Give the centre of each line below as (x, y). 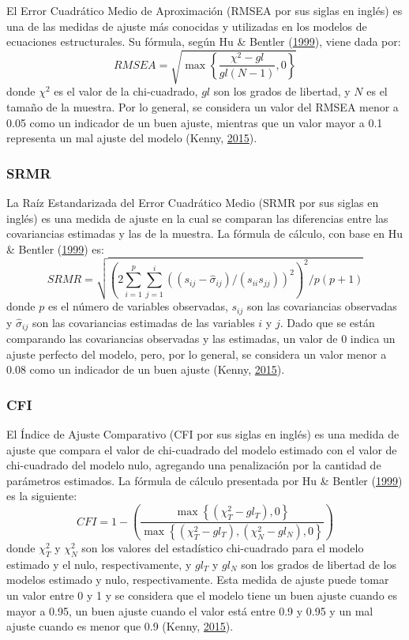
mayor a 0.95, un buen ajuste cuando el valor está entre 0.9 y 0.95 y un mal (190, 610)
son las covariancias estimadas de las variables (143, 322)
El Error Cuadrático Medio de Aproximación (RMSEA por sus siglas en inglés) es (204, 10)
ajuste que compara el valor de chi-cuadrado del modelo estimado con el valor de (202, 449)
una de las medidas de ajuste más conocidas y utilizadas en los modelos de (187, 26)
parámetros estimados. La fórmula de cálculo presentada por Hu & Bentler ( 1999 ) (204, 480)
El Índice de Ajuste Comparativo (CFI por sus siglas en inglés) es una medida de (203, 434)
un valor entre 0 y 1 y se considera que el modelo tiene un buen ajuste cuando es (202, 595)
